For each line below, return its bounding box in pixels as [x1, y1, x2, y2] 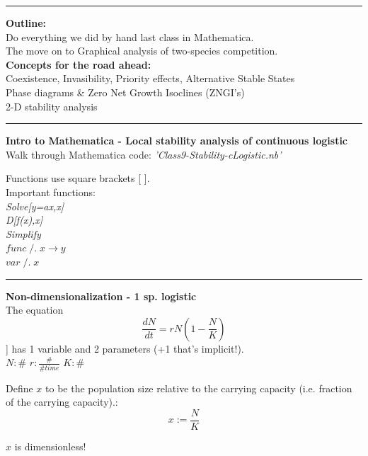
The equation [6, 302, 64, 317]
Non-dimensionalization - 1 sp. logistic [6, 288, 197, 303]
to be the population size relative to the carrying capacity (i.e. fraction [45, 380, 352, 395]
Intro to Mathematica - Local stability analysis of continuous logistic [6, 133, 348, 148]
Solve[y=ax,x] [6, 198, 64, 213]
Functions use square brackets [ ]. [6, 171, 150, 186]
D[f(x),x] [6, 212, 43, 227]
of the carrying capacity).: [6, 394, 118, 409]
